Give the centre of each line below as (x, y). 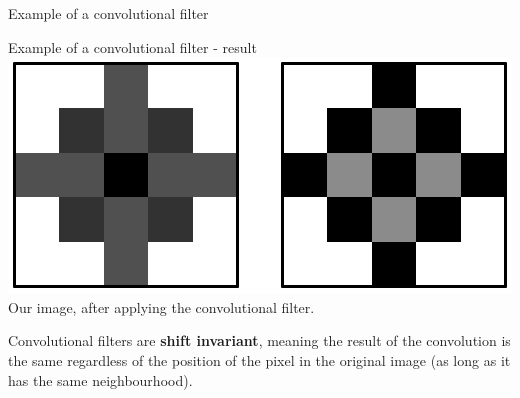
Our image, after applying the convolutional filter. (161, 306)
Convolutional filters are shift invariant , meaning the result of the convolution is (259, 340)
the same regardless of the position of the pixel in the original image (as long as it (259, 359)
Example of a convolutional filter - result (132, 46)
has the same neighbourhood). (100, 379)
